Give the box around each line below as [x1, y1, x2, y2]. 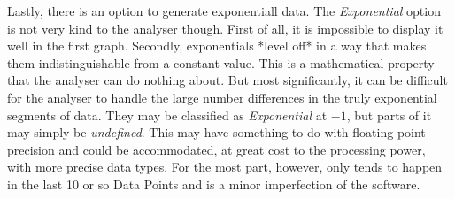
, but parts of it [346, 105, 432, 124]
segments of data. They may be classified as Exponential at [7, 105, 328, 124]
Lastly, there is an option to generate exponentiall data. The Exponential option [7, 2, 441, 19]
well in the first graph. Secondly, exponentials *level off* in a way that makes [7, 36, 427, 55]
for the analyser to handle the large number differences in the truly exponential [7, 88, 437, 106]
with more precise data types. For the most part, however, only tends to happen [7, 157, 443, 176]
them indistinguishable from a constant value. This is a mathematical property [7, 53, 435, 72]
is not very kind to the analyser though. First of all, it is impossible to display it [7, 19, 443, 37]
